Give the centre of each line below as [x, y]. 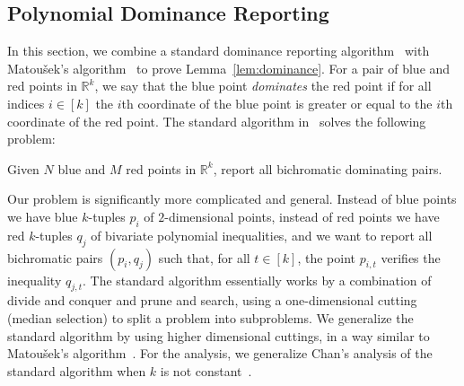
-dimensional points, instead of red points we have [302, 216]
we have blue [43, 216]
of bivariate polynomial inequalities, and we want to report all [262, 235]
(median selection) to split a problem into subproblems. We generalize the [210, 317]
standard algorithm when [77, 370]
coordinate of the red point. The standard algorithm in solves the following [217, 121]
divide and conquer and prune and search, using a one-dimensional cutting [212, 300]
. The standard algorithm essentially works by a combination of [257, 280]
